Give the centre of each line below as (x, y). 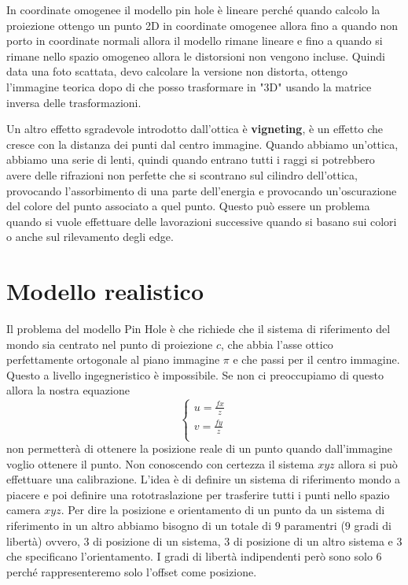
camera (24, 510)
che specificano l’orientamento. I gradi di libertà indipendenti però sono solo (189, 556)
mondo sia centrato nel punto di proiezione (110, 344)
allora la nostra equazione (68, 390)
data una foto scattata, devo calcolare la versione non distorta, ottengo (177, 71)
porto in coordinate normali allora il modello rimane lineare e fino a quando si (195, 41)
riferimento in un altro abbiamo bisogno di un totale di (139, 526)
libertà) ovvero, (43, 541)
